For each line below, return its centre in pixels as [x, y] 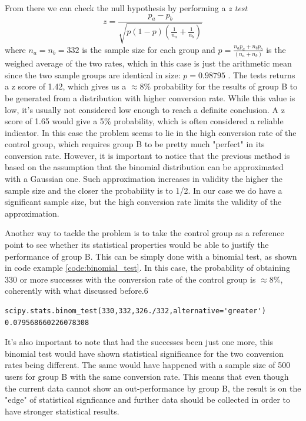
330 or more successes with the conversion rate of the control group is [130, 279]
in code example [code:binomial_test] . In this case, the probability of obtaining [147, 268]
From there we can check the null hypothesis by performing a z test [126, 8]
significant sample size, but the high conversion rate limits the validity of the [143, 202]
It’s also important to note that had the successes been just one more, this [139, 342]
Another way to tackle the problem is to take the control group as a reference [144, 233]
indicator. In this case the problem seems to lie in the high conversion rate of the [151, 132]
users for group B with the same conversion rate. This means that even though [147, 376]
